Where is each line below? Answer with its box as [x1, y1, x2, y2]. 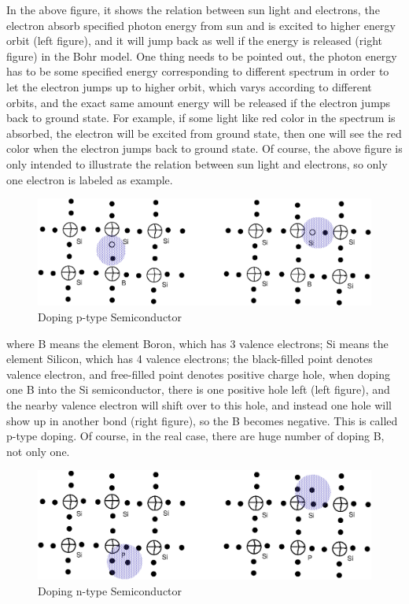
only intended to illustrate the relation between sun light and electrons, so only [6, 155, 388, 172]
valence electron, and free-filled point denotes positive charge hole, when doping [6, 365, 390, 382]
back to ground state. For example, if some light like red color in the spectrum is [6, 109, 396, 126]
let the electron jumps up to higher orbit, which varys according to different [6, 78, 372, 94]
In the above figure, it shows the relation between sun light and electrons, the [6, 2, 380, 17]
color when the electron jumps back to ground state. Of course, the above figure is [6, 140, 403, 157]
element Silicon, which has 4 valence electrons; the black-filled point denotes [6, 350, 373, 367]
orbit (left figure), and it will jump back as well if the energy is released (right [6, 32, 382, 49]
